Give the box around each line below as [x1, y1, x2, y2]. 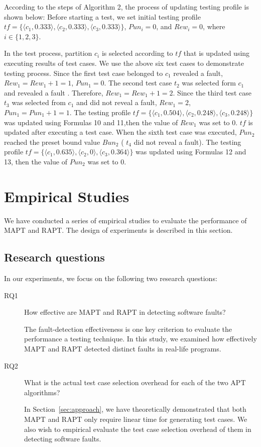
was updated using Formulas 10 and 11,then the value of [4, 117, 178, 127]
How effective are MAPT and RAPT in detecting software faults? [24, 307, 226, 317]
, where [203, 21, 225, 32]
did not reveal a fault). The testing [134, 136, 241, 147]
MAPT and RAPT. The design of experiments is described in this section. [4, 225, 233, 235]
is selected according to [101, 48, 173, 58]
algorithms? [24, 387, 60, 397]
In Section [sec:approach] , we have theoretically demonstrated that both [24, 404, 246, 414]
